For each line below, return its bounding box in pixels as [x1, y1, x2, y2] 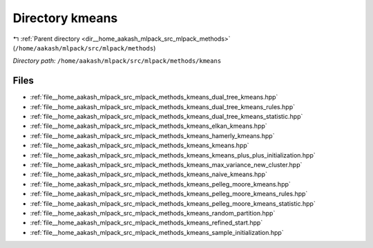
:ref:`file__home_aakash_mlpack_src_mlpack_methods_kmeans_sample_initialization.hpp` [30, 228, 284, 236]
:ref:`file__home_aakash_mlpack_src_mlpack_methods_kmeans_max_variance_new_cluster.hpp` [30, 160, 303, 169]
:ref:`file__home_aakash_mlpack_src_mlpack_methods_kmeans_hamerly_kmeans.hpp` [30, 131, 275, 140]
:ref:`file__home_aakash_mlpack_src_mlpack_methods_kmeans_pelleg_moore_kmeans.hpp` [30, 180, 291, 188]
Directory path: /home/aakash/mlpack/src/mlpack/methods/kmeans [12, 57, 222, 65]
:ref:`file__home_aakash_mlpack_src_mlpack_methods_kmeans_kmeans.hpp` [30, 142, 249, 150]
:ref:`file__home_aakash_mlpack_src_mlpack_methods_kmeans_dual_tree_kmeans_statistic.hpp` [30, 113, 303, 121]
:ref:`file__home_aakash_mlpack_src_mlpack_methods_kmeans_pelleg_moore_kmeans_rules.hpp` [30, 190, 308, 198]
